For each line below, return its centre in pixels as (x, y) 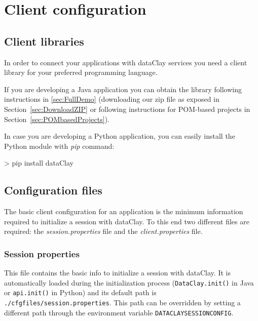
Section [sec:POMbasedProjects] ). (57, 119)
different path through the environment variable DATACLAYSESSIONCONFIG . (119, 312)
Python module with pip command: (59, 146)
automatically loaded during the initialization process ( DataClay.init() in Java (129, 282)
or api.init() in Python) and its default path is (80, 292)
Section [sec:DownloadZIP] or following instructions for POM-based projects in (127, 109)
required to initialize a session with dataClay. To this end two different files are (127, 221)
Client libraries (44, 41)
